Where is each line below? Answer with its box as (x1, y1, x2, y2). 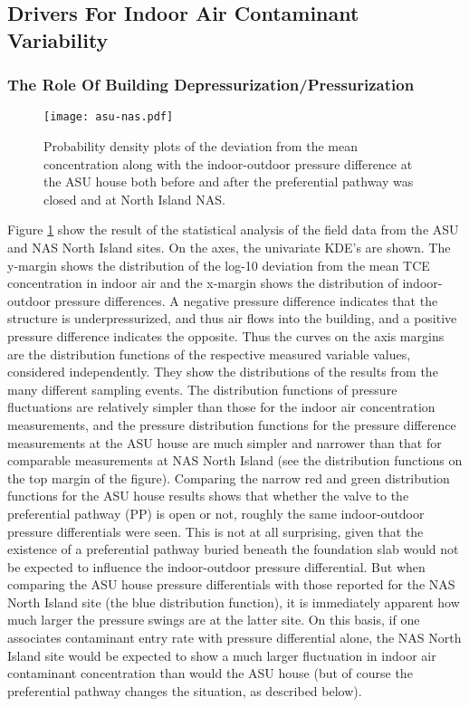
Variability (7, 25, 109, 53)
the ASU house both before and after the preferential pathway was (43, 172, 414, 191)
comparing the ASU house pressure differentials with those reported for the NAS (7, 575, 455, 594)
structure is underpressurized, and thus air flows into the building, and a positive (7, 309, 457, 328)
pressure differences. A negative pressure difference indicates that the (54, 291, 438, 310)
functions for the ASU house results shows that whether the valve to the (7, 486, 409, 505)
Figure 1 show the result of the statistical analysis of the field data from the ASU (7, 220, 459, 239)
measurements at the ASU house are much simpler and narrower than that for (7, 433, 442, 452)
